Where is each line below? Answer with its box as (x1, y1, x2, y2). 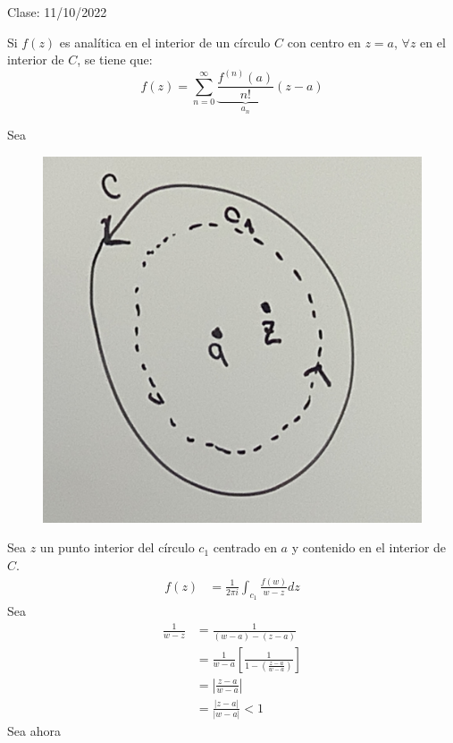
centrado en (213, 538, 277, 557)
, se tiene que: (77, 50, 153, 69)
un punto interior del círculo (39, 538, 195, 557)
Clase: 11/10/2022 (7, 3, 107, 21)
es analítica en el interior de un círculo (59, 32, 271, 51)
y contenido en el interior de (291, 538, 447, 557)
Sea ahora (7, 722, 61, 740)
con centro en (287, 32, 361, 51)
